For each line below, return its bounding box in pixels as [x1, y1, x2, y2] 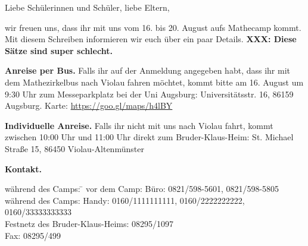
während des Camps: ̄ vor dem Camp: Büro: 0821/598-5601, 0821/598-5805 [5, 182, 279, 195]
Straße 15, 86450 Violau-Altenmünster [5, 142, 144, 154]
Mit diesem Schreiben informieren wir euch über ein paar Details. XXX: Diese [5, 33, 297, 45]
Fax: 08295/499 [5, 229, 61, 241]
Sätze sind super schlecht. [5, 44, 113, 56]
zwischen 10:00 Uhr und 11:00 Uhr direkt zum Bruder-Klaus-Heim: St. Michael [5, 131, 294, 143]
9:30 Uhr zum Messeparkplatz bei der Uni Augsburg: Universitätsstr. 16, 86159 [5, 87, 294, 100]
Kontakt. [5, 162, 42, 175]
